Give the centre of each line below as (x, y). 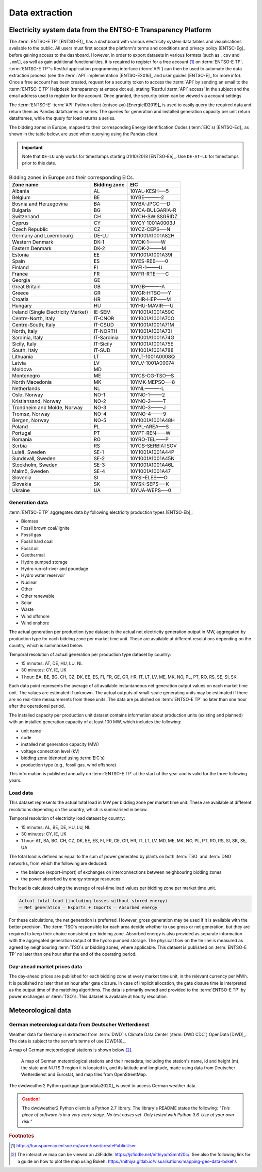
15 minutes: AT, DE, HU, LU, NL (52, 663)
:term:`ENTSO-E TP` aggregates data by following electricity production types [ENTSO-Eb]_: (101, 512)
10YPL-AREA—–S (149, 427)
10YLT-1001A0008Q (152, 357)
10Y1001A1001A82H (152, 236)
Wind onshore (35, 623)
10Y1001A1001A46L (152, 465)
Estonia (20, 255)
